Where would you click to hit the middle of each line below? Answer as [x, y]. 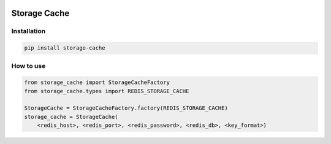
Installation [29, 31]
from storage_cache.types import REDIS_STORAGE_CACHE [107, 91]
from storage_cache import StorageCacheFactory [97, 82]
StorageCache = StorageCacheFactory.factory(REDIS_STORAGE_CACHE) [126, 108]
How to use [29, 66]
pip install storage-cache [65, 48]
